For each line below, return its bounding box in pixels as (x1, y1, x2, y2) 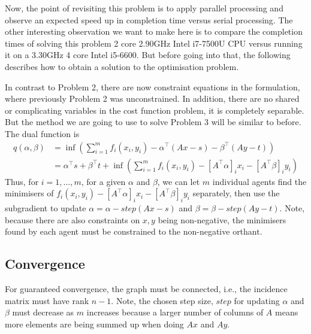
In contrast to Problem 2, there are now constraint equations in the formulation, (5, 80, 300, 93)
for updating (234, 294, 280, 306)
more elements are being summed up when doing (5, 317, 184, 330)
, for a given (81, 175, 126, 187)
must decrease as (12, 306, 74, 318)
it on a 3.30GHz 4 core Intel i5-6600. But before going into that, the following (5, 48, 291, 61)
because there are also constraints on (5, 213, 140, 226)
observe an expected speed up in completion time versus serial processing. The (5, 13, 293, 26)
